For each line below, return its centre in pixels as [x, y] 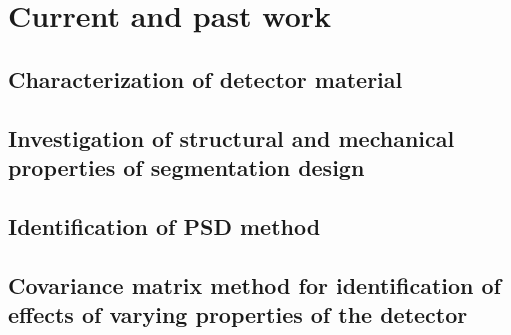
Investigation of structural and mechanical [231, 137]
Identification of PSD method [164, 225]
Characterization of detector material [205, 78]
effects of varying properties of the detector [238, 313]
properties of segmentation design [186, 166]
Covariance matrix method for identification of [254, 284]
